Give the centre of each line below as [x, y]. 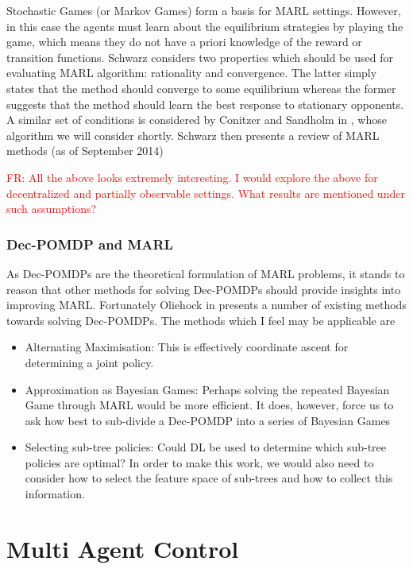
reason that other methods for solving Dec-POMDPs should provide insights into [204, 289]
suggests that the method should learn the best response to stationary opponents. [205, 104]
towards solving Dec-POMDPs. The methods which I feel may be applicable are [201, 320]
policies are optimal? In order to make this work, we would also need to [199, 462]
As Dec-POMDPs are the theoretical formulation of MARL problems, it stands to [206, 273]
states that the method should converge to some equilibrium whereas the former [201, 88]
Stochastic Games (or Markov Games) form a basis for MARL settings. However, [204, 10]
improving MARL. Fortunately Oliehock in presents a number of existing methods [206, 305]
